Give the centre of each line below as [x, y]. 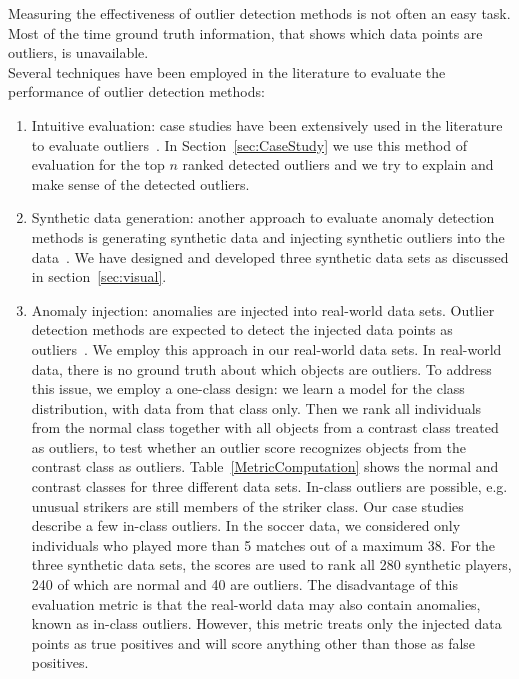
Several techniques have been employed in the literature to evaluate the [227, 71]
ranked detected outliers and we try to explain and [338, 164]
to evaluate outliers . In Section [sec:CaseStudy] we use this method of [249, 144]
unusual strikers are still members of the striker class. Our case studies [247, 505]
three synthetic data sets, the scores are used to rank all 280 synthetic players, [271, 564]
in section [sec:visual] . [99, 276]
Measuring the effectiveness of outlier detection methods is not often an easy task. [259, 13]
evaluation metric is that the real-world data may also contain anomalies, [256, 603]
